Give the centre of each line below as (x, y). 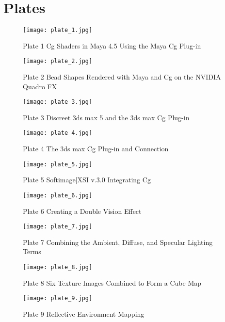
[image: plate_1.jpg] (58, 30)
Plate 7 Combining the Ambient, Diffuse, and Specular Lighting (118, 242)
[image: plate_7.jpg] (58, 227)
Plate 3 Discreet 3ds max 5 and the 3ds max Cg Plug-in (106, 117)
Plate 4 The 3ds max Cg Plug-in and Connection (96, 149)
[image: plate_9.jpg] (58, 298)
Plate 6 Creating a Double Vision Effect (82, 211)
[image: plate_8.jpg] (58, 267)
